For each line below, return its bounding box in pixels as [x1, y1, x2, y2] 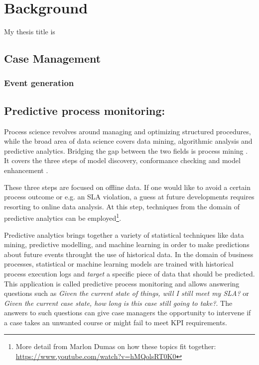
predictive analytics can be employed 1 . [4, 211, 122, 223]
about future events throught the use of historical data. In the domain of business [4, 249, 254, 259]
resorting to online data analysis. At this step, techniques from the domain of [4, 201, 240, 211]
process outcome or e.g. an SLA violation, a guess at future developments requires [4, 191, 255, 202]
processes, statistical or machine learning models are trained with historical [4, 259, 234, 269]
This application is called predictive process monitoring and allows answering [4, 278, 240, 288]
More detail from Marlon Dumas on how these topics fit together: [15, 341, 216, 352]
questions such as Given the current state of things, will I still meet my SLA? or [4, 288, 249, 298]
